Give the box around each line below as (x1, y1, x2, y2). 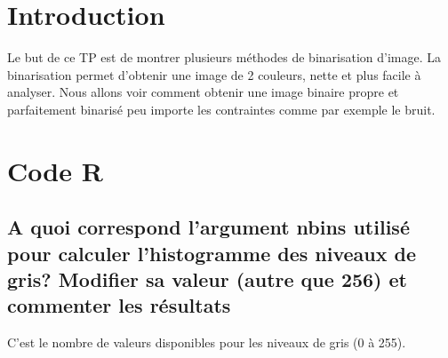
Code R (7, 152, 103, 188)
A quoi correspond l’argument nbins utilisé (7, 213, 410, 241)
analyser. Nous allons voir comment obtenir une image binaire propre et (7, 83, 399, 101)
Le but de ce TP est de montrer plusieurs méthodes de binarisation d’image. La (7, 48, 441, 67)
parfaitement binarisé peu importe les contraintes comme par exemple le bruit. (7, 99, 436, 118)
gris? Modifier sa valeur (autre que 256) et (7, 266, 408, 293)
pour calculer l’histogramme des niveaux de (7, 239, 417, 267)
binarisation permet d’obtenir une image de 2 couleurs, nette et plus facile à (7, 65, 421, 84)
